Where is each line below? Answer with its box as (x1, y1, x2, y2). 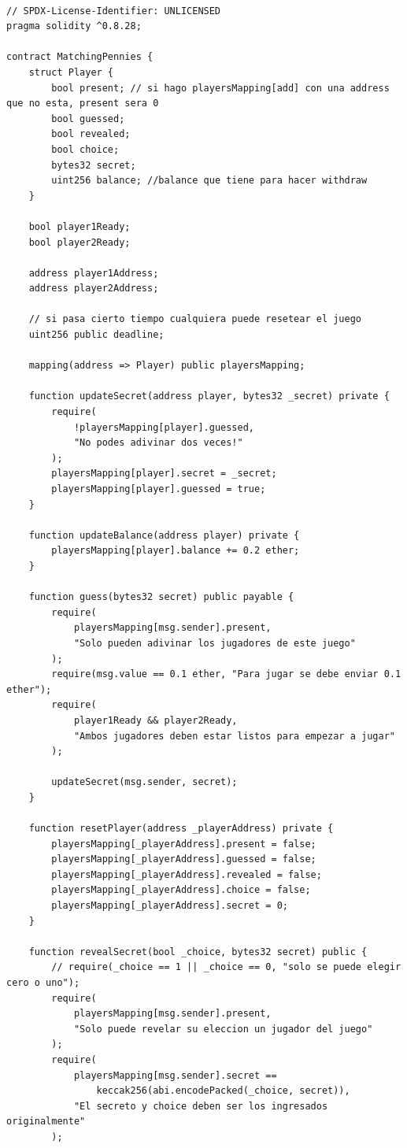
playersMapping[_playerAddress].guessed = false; (51, 854, 316, 865)
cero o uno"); (6, 977, 80, 988)
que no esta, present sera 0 (6, 98, 159, 109)
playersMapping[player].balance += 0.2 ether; (51, 545, 300, 557)
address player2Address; (28, 283, 159, 294)
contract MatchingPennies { (6, 51, 154, 63)
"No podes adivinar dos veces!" (73, 437, 243, 449)
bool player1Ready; (28, 220, 131, 232)
